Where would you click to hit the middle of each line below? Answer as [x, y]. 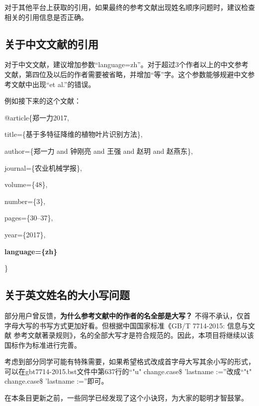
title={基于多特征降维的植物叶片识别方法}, [74, 134]
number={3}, [25, 201]
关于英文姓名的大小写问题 [67, 295]
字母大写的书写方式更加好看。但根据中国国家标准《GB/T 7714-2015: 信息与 [126, 325]
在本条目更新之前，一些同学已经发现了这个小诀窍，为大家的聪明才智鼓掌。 [126, 398]
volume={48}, [26, 184]
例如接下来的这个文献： [43, 101]
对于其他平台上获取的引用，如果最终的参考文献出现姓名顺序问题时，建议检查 [130, 7]
